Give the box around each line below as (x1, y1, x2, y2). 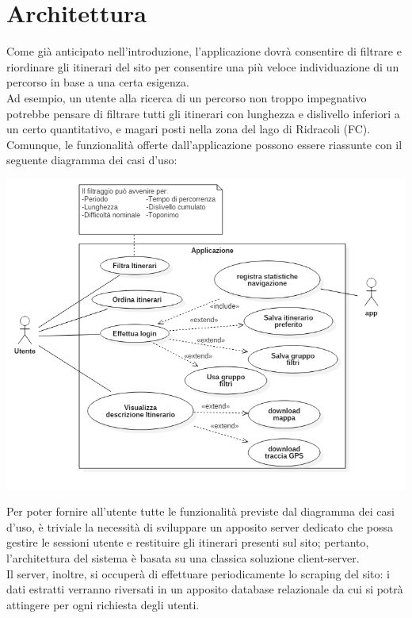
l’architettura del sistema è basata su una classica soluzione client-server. (6, 549, 360, 566)
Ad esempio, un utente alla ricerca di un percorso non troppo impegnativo (6, 89, 367, 106)
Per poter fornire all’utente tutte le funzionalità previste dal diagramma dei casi (6, 503, 395, 520)
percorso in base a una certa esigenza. (6, 74, 189, 90)
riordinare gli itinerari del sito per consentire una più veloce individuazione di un (6, 58, 399, 75)
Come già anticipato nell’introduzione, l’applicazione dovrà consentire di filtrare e (6, 43, 402, 59)
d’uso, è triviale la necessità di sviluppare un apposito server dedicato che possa (6, 518, 394, 535)
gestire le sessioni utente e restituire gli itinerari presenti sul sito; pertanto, (6, 534, 369, 551)
